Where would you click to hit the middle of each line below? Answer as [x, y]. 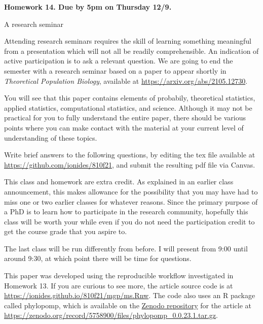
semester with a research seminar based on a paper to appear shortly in [115, 70]
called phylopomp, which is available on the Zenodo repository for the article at [128, 305]
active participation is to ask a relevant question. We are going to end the [119, 61]
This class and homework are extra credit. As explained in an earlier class [119, 182]
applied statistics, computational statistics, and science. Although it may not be [128, 107]
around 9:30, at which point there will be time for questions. [98, 258]
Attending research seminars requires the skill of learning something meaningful [128, 41]
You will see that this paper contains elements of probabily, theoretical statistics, [130, 98]
